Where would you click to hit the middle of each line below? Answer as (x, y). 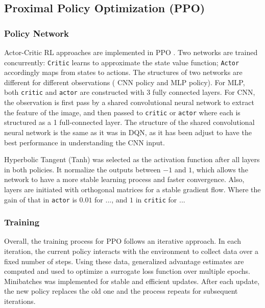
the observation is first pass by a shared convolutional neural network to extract (129, 102)
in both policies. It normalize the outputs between (82, 169)
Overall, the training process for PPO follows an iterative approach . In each (123, 241)
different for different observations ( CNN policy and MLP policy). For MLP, (125, 82)
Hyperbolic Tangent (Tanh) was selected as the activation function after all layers (132, 159)
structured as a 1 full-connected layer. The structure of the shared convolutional (129, 122)
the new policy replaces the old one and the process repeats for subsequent (121, 291)
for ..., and (111, 199)
